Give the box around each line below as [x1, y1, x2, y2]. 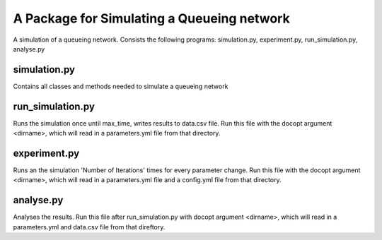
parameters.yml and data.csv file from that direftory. [13, 222, 166, 231]
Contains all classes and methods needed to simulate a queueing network [13, 82, 228, 90]
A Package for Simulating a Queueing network [13, 11, 290, 26]
